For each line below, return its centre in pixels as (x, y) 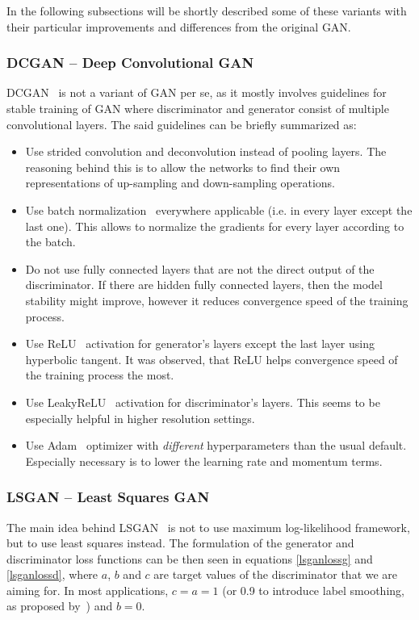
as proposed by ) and (60, 606)
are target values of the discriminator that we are (276, 574)
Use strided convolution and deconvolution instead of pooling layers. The (206, 151)
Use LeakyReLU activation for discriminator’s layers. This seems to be (203, 402)
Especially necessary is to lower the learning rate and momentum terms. (204, 461)
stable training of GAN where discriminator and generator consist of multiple (198, 108)
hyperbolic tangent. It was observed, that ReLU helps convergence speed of (212, 359)
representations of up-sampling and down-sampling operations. (180, 183)
